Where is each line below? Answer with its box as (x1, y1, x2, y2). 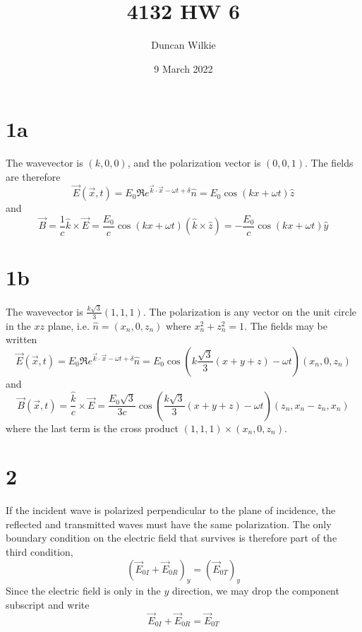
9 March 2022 (154, 61, 213, 76)
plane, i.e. (47, 318, 90, 333)
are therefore (6, 169, 61, 184)
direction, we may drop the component (172, 583, 339, 598)
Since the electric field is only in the (6, 583, 161, 598)
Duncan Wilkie (151, 37, 216, 52)
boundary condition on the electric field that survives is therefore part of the (6, 530, 337, 545)
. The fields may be (244, 318, 328, 333)
